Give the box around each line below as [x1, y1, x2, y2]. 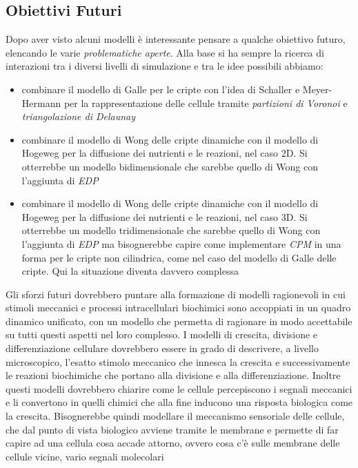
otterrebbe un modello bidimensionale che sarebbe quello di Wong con [21, 159, 319, 173]
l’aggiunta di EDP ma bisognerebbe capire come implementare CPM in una [21, 236, 341, 251]
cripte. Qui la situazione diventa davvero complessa [21, 264, 239, 278]
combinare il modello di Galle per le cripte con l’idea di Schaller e [21, 81, 300, 96]
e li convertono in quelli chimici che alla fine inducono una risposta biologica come [6, 395, 353, 409]
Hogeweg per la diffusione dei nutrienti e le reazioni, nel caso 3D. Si [21, 209, 308, 224]
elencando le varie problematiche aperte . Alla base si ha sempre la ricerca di [6, 45, 324, 59]
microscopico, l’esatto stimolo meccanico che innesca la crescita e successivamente [6, 354, 350, 369]
